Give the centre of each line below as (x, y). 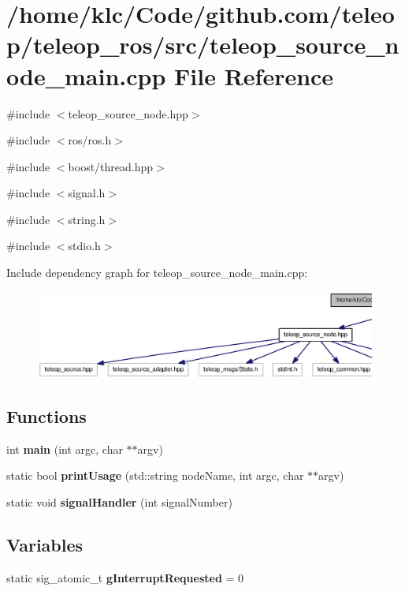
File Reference (254, 75)
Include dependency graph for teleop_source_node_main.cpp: (157, 273)
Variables (45, 544)
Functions (46, 415)
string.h (87, 219)
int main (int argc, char (65, 449)
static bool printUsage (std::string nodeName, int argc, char (155, 475)
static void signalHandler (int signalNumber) (119, 501)
